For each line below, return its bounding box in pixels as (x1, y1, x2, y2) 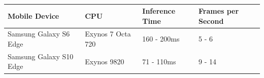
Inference (142, 6, 176, 16)
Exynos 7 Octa (85, 28, 131, 39)
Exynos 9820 (85, 56, 124, 66)
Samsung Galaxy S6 (8, 28, 70, 39)
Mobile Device (8, 10, 59, 21)
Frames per (198, 6, 239, 16)
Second (198, 15, 224, 26)
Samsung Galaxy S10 (8, 51, 74, 61)
